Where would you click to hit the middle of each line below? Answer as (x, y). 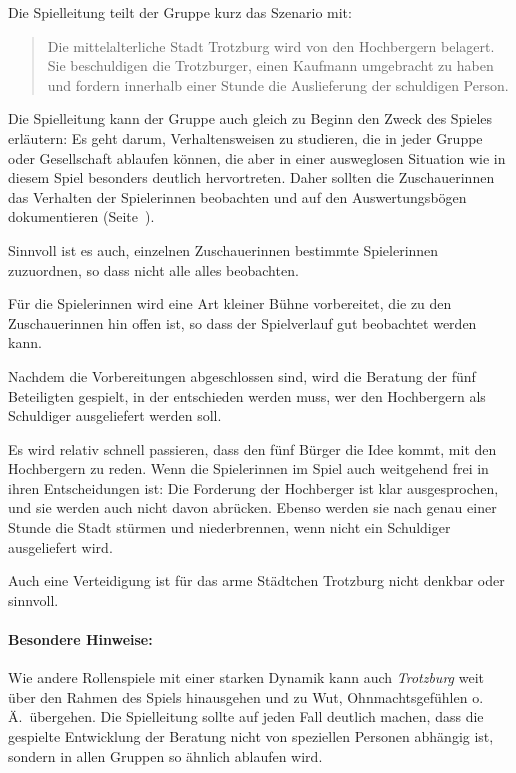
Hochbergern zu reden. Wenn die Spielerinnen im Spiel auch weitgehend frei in (248, 468)
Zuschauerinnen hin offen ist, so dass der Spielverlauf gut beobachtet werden (242, 322)
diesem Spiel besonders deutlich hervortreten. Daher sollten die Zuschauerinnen (251, 177)
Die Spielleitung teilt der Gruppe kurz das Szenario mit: (180, 12)
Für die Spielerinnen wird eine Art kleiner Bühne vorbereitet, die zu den (230, 303)
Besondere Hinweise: (80, 639)
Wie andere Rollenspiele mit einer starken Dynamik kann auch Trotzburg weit (246, 677)
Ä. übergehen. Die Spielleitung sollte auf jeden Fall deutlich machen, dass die (246, 716)
